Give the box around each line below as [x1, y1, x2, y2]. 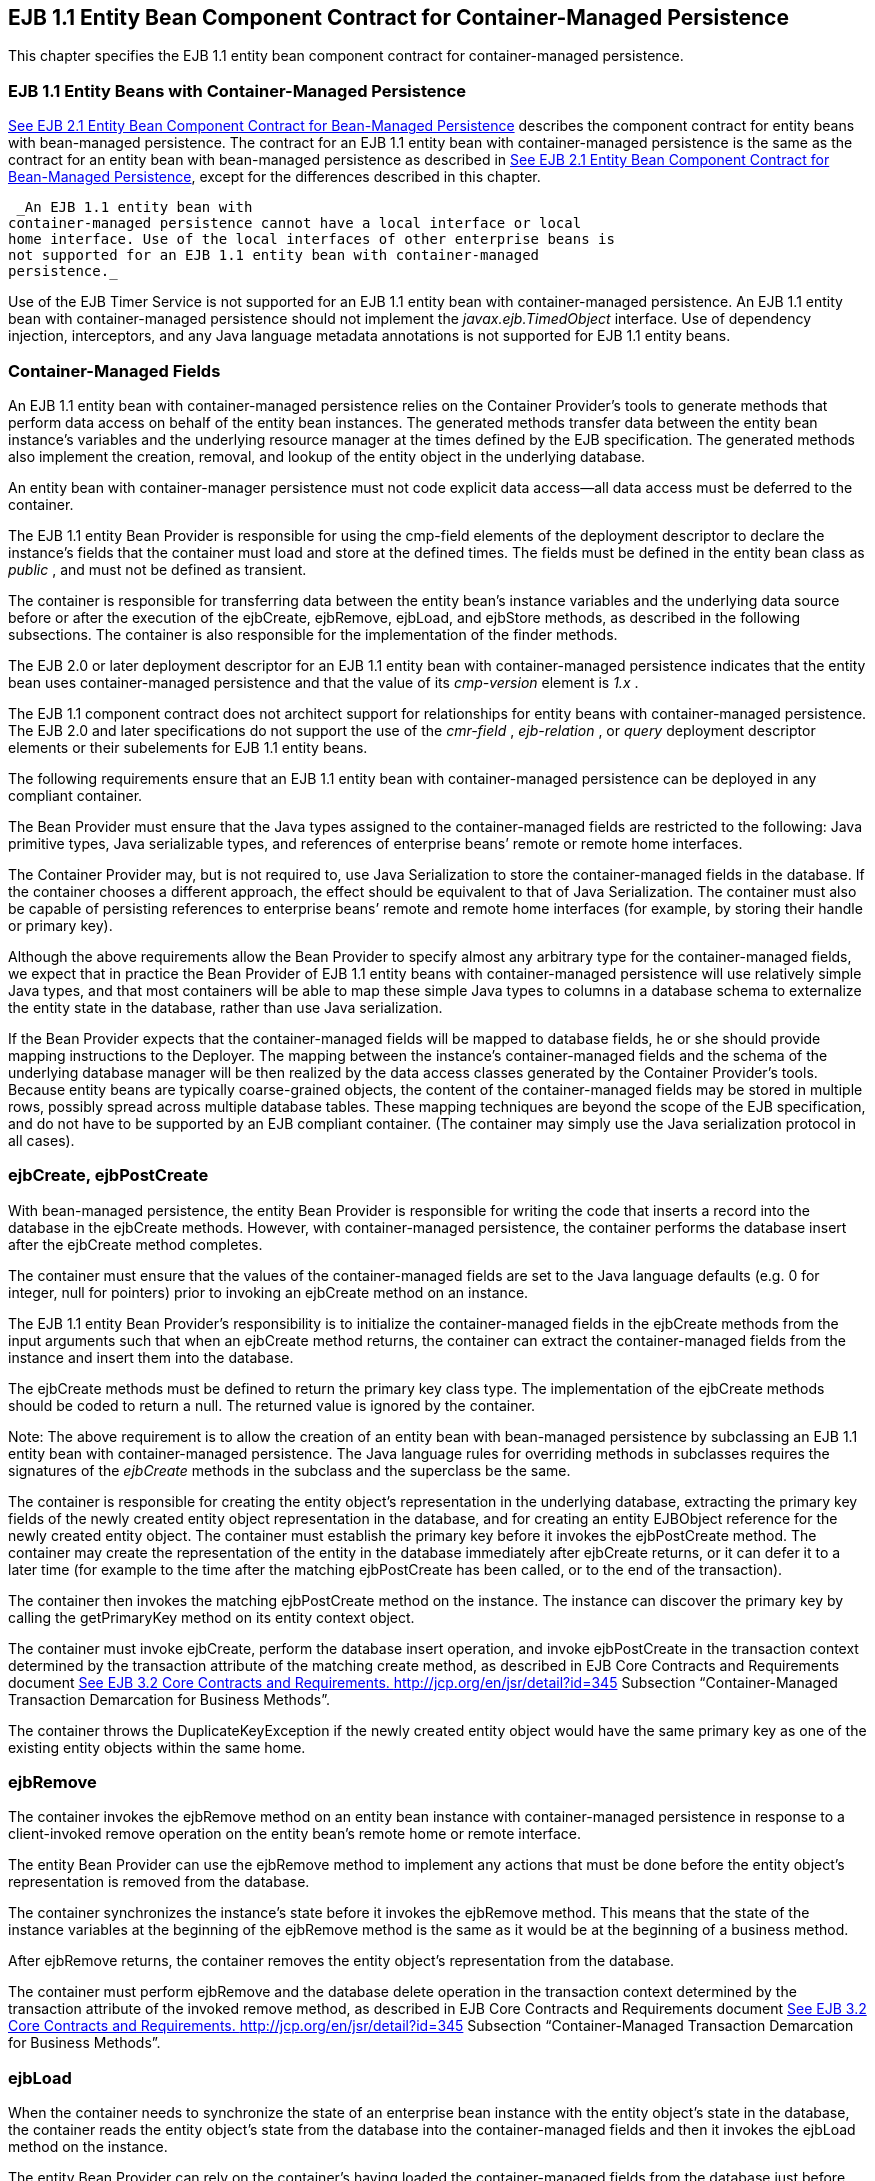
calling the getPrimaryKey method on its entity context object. [8, 1608, 415, 1626]
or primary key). [8, 916, 113, 934]
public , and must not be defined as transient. [8, 560, 307, 578]
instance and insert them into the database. [8, 1348, 294, 1366]
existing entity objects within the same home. [8, 1738, 306, 1756]
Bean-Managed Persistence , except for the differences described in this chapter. [8, 168, 541, 186]
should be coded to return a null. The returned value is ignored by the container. [8, 1396, 536, 1414]
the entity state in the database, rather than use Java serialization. [8, 998, 443, 1016]
